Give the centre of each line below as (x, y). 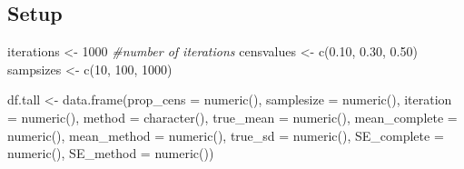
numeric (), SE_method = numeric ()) (111, 153)
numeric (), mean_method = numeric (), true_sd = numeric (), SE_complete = (226, 135)
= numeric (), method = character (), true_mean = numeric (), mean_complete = (232, 117)
